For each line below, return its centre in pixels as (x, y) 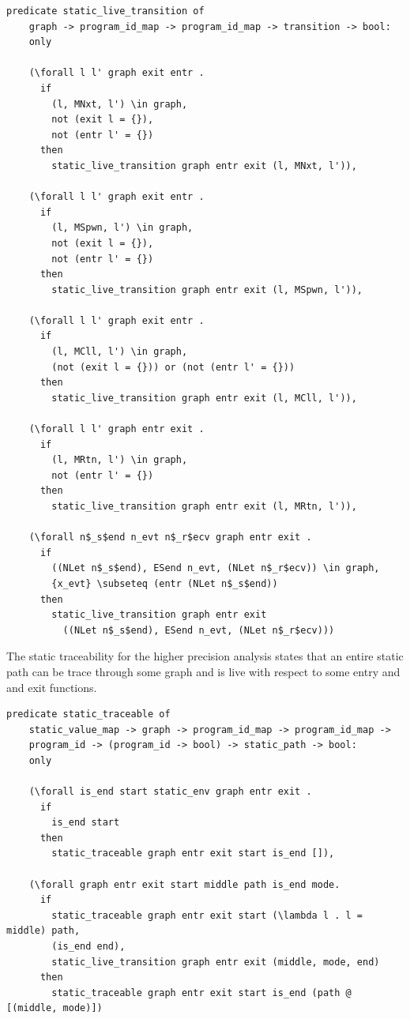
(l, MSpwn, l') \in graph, (122, 228)
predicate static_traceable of (88, 714)
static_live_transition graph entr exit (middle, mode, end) (216, 962)
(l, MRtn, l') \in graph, (120, 460)
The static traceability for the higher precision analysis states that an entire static (205, 656)
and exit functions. (52, 687)
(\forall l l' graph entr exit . (117, 429)
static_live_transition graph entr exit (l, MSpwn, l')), (207, 290)
